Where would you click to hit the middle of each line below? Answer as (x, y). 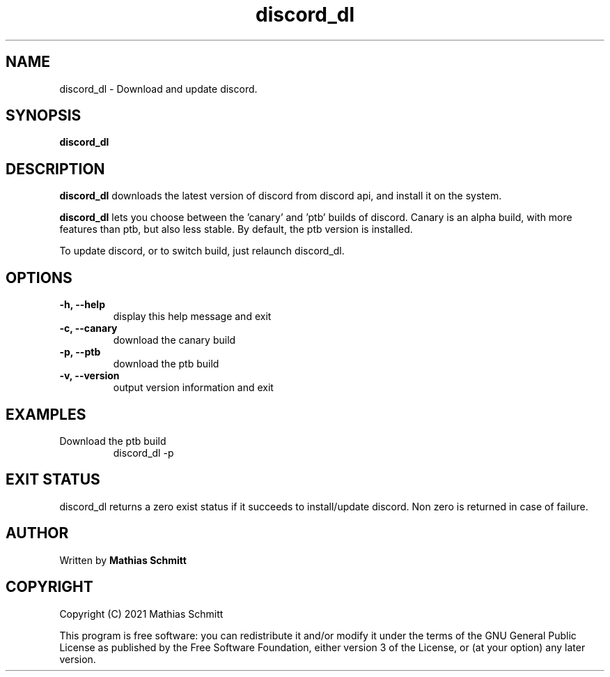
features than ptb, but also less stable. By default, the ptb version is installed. (236, 229)
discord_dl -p (143, 452)
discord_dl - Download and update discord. (158, 89)
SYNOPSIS (44, 116)
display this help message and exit (192, 317)
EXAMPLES (46, 414)
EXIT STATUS (53, 480)
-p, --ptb (80, 352)
